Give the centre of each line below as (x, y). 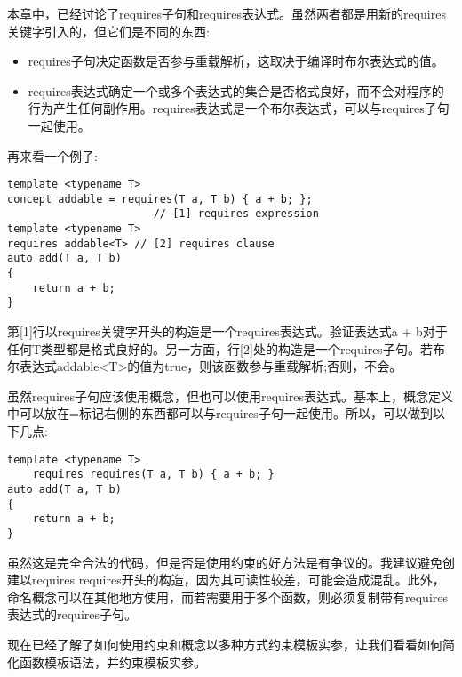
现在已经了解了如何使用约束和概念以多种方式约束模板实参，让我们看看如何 (225, 644)
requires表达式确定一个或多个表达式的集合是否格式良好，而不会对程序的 (236, 90)
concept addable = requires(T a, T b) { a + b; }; (160, 199)
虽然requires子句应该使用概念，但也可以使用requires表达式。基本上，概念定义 (230, 395)
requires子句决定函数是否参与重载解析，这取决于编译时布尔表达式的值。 (236, 61)
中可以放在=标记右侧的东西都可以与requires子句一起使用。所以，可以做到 (220, 413)
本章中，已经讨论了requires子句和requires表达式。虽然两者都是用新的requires (227, 13)
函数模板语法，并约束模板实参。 (112, 661)
